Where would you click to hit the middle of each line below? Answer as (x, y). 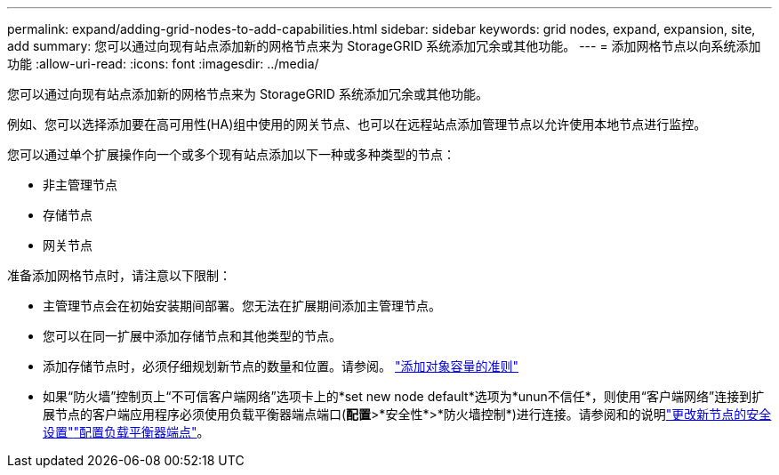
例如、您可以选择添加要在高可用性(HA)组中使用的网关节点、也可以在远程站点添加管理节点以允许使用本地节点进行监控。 (357, 124)
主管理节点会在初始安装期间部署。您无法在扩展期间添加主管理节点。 (242, 306)
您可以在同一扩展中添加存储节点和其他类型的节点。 (192, 336)
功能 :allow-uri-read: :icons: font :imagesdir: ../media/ (163, 64)
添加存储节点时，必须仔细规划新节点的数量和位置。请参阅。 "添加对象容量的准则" (281, 366)
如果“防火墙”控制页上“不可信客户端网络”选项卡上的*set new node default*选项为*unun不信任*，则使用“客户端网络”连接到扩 (404, 396)
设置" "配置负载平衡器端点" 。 (126, 432)
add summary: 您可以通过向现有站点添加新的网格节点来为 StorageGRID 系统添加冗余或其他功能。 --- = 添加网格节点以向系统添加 (384, 46)
